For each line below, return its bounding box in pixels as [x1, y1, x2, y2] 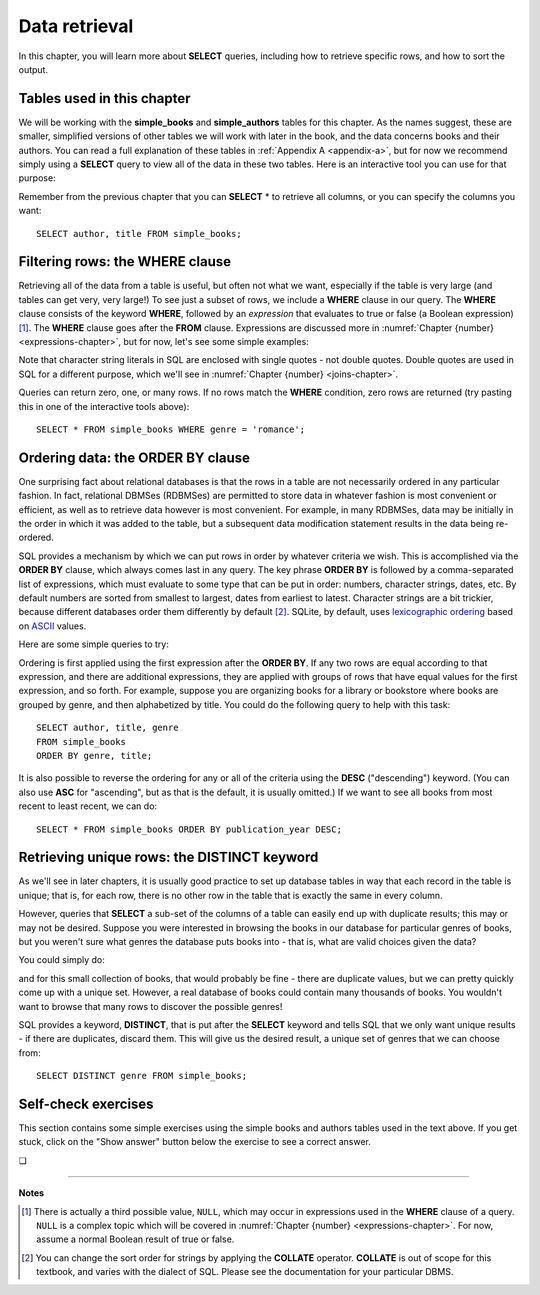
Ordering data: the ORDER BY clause [18, 449, 250, 466]
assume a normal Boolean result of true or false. [36, 1233, 235, 1245]
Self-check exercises [18, 1095, 154, 1112]
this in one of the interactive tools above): [18, 400, 190, 412]
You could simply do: [18, 954, 105, 966]
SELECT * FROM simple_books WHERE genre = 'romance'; [36, 424, 305, 435]
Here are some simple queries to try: [18, 638, 170, 650]
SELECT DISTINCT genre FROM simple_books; [36, 1070, 248, 1082]
